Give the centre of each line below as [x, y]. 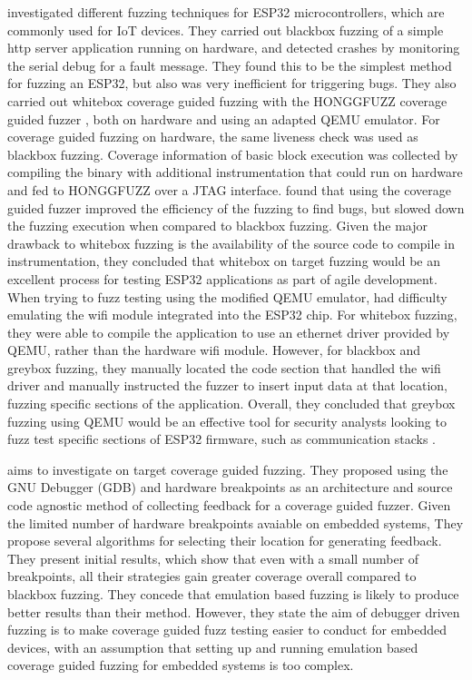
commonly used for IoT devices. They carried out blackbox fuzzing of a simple [226, 30]
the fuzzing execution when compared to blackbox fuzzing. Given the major [217, 226]
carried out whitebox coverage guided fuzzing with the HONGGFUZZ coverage [227, 100]
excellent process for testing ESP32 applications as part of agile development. [222, 278]
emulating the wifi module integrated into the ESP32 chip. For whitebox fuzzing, [232, 315]
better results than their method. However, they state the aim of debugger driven [234, 611]
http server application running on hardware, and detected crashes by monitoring [234, 48]
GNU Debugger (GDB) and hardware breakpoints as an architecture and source [230, 487]
